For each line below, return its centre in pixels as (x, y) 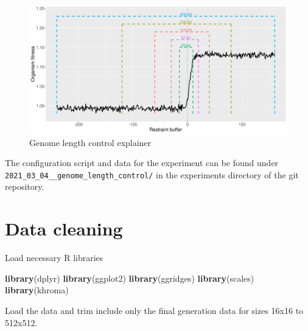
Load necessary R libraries (54, 258)
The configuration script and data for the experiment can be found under (142, 163)
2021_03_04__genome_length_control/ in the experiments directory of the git (152, 174)
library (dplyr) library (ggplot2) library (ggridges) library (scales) (130, 278)
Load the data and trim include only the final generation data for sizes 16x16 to (154, 310)
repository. (25, 186)
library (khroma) (37, 290)
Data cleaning (64, 228)
